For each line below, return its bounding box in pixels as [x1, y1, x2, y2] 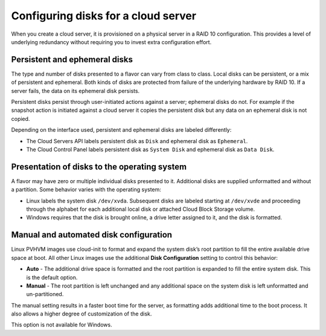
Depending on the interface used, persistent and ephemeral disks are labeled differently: [11, 126, 232, 134]
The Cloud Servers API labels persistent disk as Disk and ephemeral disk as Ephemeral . [26, 137, 248, 144]
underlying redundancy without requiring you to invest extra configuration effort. [11, 38, 212, 45]
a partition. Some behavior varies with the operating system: [11, 186, 161, 193]
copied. [11, 115, 30, 122]
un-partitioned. [26, 291, 64, 298]
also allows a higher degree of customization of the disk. [11, 310, 152, 317]
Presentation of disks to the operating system [11, 161, 187, 172]
